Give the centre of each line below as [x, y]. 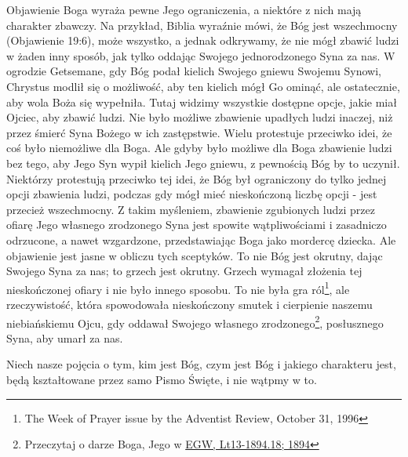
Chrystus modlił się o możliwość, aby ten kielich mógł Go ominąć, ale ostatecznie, [203, 86]
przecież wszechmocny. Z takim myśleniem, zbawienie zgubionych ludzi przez [191, 209]
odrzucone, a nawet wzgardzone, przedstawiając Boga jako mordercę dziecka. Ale [201, 239]
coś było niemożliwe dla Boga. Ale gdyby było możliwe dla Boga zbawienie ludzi [199, 148]
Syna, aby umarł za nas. [65, 337]
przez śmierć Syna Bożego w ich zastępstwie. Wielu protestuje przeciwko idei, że [199, 132]
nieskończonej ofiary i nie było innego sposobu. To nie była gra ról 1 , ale [178, 288]
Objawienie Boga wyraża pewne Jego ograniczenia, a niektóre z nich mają [184, 9]
